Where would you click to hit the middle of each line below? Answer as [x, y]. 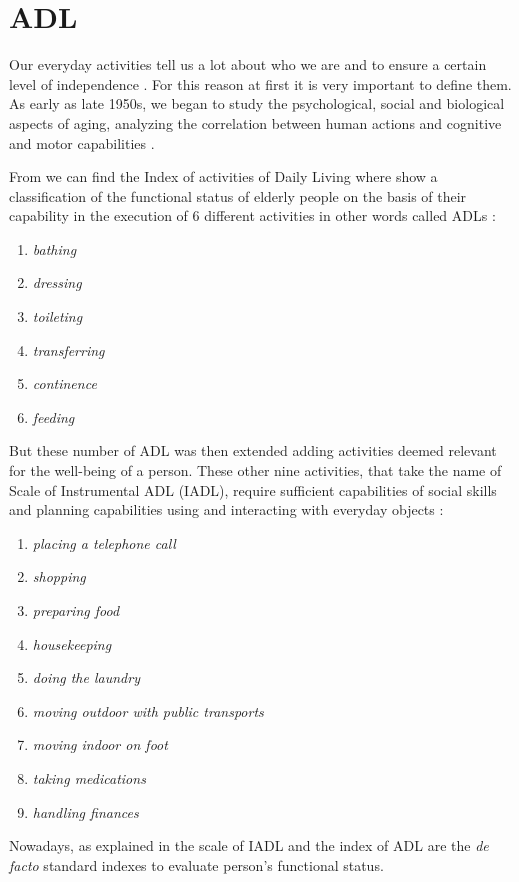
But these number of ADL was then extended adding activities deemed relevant [253, 450]
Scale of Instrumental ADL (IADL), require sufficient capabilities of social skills [253, 489]
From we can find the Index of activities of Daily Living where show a [223, 176]
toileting [57, 316]
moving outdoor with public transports [148, 710]
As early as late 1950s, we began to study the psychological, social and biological [257, 103]
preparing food [76, 610]
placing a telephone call [104, 542]
